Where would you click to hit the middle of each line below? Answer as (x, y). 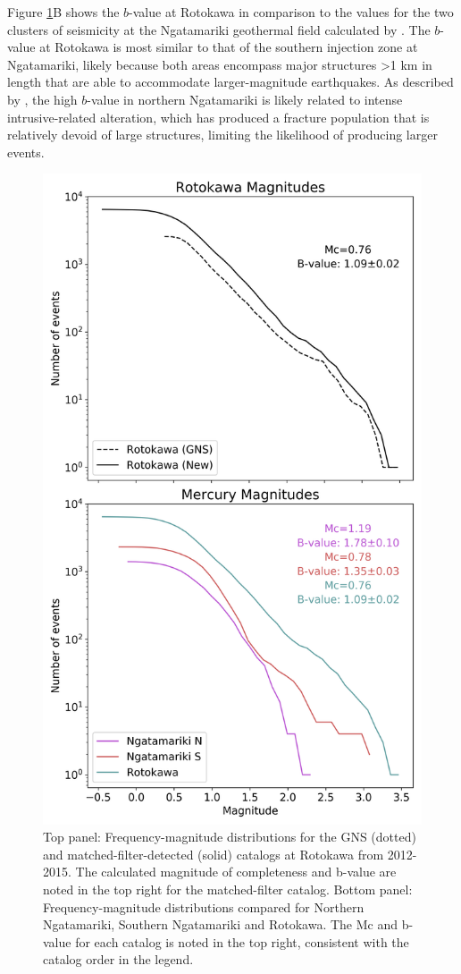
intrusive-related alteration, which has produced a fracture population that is (218, 117)
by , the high (42, 99)
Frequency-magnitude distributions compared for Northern (204, 906)
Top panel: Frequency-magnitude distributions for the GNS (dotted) (230, 837)
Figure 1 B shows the (63, 12)
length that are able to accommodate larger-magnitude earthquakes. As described (230, 82)
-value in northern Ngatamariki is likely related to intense (245, 99)
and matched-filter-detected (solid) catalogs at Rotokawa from (214, 854)
